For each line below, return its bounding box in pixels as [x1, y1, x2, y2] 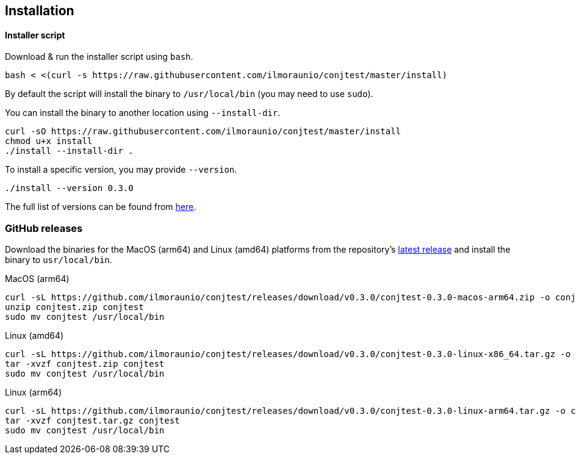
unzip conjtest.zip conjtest [5, 302, 144, 312]
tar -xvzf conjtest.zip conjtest [5, 358, 165, 369]
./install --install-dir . [5, 146, 134, 156]
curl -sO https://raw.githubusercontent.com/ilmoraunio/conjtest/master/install [5, 126, 401, 137]
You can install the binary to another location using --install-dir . [5, 107, 281, 118]
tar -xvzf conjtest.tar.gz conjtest [5, 415, 180, 425]
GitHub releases [5, 222, 83, 234]
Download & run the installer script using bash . [5, 51, 193, 62]
